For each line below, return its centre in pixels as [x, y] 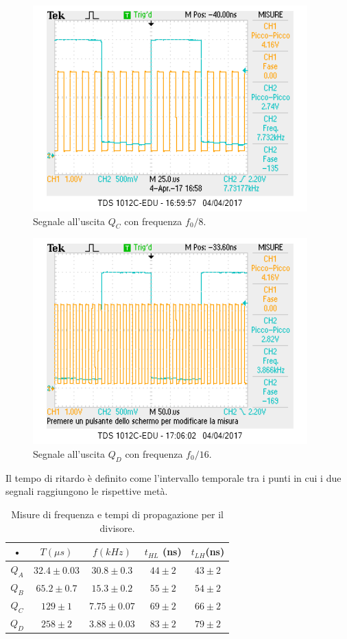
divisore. [117, 527]
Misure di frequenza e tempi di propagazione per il [118, 514]
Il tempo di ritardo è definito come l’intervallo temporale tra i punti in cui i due [173, 477]
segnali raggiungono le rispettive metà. [87, 491]
